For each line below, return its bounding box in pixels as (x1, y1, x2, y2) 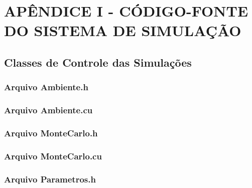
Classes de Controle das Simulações (4, 54, 192, 70)
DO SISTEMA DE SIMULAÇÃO (4, 20, 241, 41)
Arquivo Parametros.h (4, 172, 96, 185)
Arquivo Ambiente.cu (4, 104, 93, 116)
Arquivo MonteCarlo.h (4, 126, 98, 139)
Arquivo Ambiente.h (4, 81, 88, 93)
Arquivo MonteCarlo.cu (4, 149, 102, 162)
